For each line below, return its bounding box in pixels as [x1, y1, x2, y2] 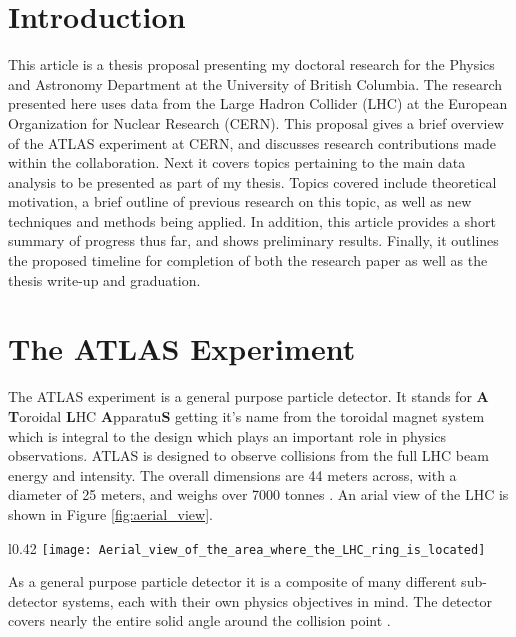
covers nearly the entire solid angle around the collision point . [8, 610, 391, 631]
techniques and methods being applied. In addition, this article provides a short [8, 210, 496, 231]
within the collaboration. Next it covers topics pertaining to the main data [8, 152, 466, 173]
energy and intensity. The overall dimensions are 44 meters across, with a [8, 464, 457, 485]
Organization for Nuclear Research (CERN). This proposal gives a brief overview [8, 112, 504, 133]
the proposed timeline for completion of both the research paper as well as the [8, 250, 488, 271]
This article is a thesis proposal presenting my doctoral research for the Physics [8, 54, 495, 75]
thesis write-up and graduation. [8, 269, 201, 290]
